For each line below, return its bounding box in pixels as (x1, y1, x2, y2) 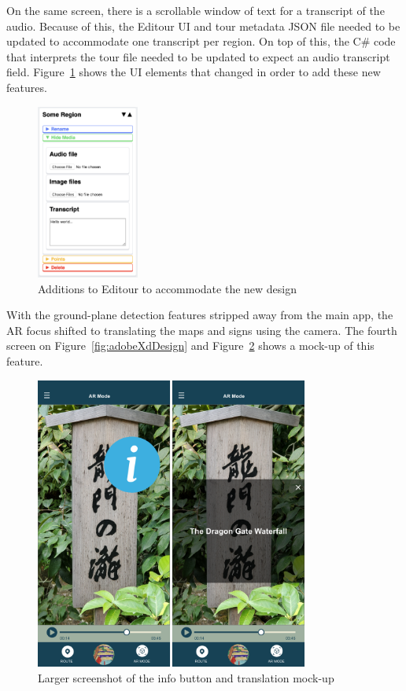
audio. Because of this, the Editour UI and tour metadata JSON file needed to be (6, 17, 400, 34)
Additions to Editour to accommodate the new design (38, 280, 297, 296)
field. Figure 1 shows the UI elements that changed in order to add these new (6, 64, 381, 80)
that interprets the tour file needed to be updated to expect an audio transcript (6, 48, 390, 64)
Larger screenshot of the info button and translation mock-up (38, 669, 334, 685)
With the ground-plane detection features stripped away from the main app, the (6, 307, 393, 323)
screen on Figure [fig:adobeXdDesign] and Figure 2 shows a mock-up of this (6, 337, 375, 354)
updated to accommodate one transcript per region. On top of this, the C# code (6, 33, 396, 50)
